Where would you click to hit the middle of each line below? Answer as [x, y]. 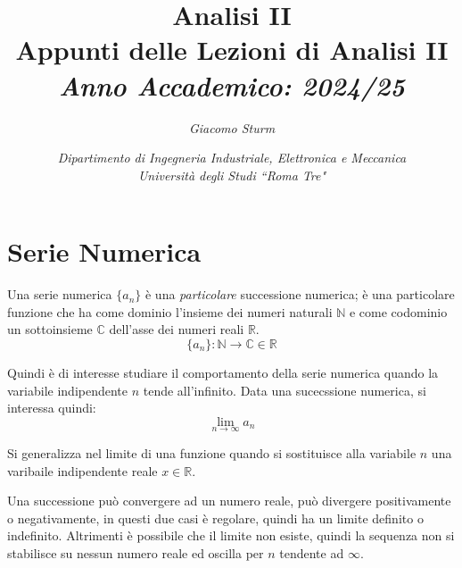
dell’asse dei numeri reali [177, 329]
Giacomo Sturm [232, 127]
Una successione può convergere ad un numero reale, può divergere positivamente [229, 501]
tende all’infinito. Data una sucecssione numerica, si [285, 390]
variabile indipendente [68, 390]
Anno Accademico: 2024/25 [232, 85]
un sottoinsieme [50, 329]
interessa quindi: [52, 408]
